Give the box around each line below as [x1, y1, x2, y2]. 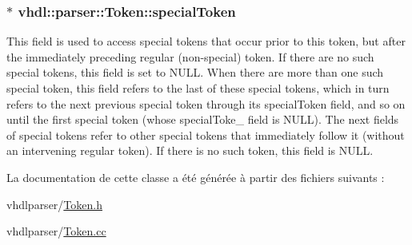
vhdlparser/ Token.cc [6, 223, 106, 239]
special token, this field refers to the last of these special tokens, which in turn [6, 80, 390, 96]
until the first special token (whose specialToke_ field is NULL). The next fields [6, 111, 399, 128]
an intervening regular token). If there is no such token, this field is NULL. [6, 142, 374, 159]
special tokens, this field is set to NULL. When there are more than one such [6, 64, 384, 81]
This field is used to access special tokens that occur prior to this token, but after [6, 33, 406, 49]
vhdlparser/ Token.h [6, 196, 102, 212]
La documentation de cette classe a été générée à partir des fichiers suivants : [6, 168, 385, 185]
